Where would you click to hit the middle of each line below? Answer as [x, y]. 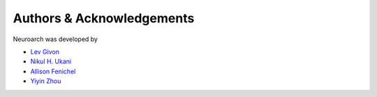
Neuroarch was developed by [55, 39]
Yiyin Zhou [46, 81]
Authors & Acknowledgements [104, 18]
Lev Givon [45, 52]
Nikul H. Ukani [51, 61]
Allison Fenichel [53, 71]
